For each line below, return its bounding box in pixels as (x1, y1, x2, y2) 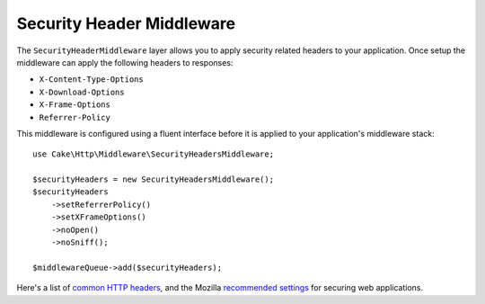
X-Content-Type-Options (39, 75, 144, 85)
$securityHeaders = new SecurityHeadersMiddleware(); (32, 174, 274, 184)
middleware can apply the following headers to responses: (16, 57, 234, 67)
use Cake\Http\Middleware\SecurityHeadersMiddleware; (32, 149, 274, 159)
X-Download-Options (39, 86, 125, 97)
